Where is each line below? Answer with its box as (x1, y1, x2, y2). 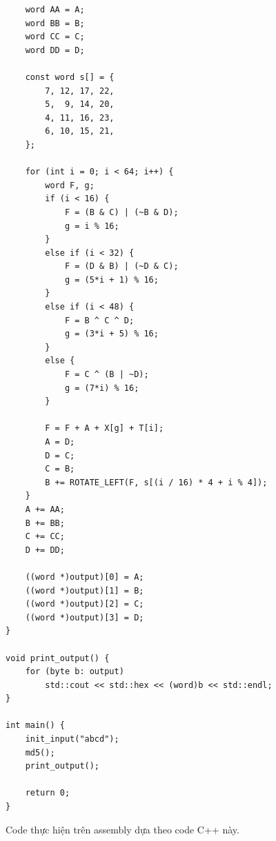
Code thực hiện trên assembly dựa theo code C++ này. (6, 822, 239, 836)
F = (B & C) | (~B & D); (64, 207, 179, 217)
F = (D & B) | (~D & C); (64, 261, 179, 272)
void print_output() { (6, 653, 110, 663)
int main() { (6, 720, 65, 731)
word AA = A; (25, 5, 85, 14)
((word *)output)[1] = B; (25, 585, 144, 596)
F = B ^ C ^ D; (64, 315, 135, 325)
